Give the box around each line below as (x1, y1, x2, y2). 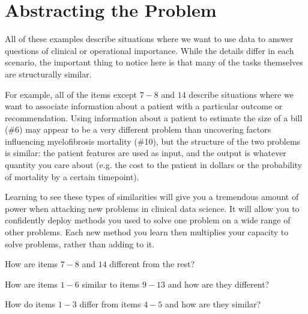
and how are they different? (168, 277, 270, 290)
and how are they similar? (165, 298, 261, 310)
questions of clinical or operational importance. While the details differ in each (5, 44, 294, 56)
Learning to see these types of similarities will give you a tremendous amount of (5, 190, 299, 203)
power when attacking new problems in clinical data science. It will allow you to (5, 202, 300, 214)
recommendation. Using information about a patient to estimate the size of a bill (5, 111, 303, 124)
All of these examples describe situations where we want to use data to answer (5, 32, 294, 45)
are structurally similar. (5, 67, 92, 80)
